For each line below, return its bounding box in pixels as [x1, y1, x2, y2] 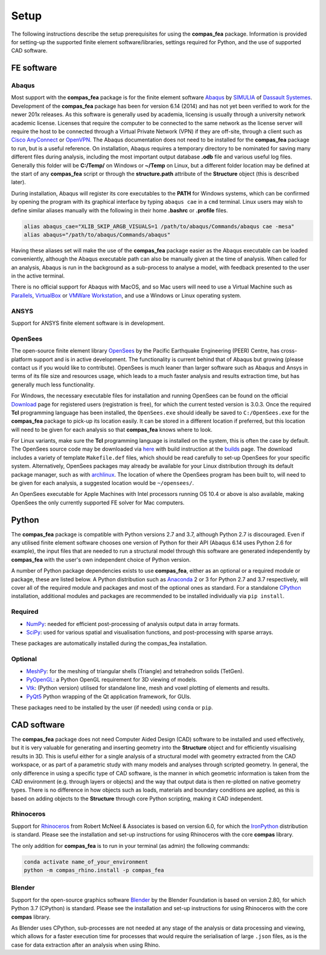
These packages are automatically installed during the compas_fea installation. [11, 640, 208, 647]
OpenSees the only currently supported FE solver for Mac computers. [11, 499, 185, 506]
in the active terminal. [11, 272, 65, 279]
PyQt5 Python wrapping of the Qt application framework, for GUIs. [26, 693, 191, 700]
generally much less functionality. [11, 381, 95, 388]
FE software [11, 63, 57, 73]
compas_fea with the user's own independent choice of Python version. [11, 556, 191, 563]
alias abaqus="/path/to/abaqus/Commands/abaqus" [24, 231, 171, 238]
